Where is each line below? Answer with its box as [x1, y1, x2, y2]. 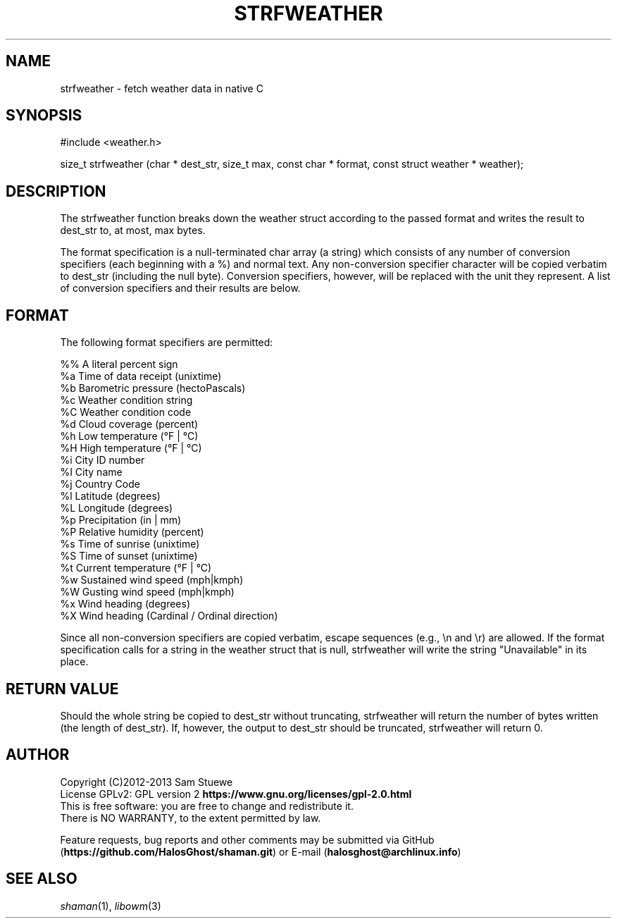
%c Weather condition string [60, 394, 193, 407]
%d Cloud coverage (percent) [60, 418, 199, 431]
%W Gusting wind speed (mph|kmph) [60, 586, 235, 598]
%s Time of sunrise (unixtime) [60, 538, 200, 550]
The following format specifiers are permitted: [60, 336, 273, 349]
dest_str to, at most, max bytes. [60, 224, 206, 237]
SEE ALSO [6, 870, 77, 888]
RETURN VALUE [6, 679, 119, 698]
